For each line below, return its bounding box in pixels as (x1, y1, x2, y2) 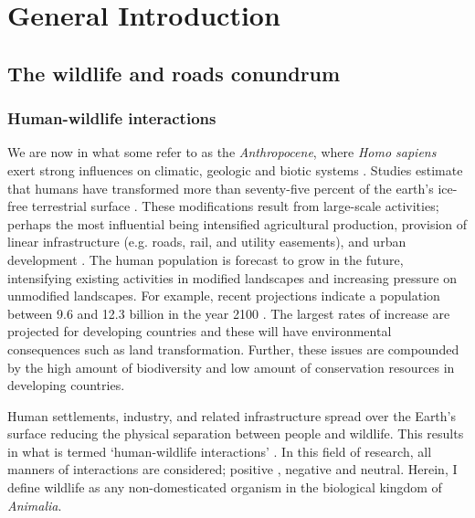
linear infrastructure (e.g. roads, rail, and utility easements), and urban (7, 232, 406, 251)
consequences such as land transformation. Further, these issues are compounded (7, 339, 459, 358)
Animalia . (7, 495, 62, 514)
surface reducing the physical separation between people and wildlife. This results (7, 424, 464, 443)
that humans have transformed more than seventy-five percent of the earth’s (7, 178, 434, 197)
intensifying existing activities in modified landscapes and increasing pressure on (7, 268, 457, 287)
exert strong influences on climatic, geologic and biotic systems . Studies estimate (7, 160, 463, 179)
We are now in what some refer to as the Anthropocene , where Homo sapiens (7, 143, 437, 162)
